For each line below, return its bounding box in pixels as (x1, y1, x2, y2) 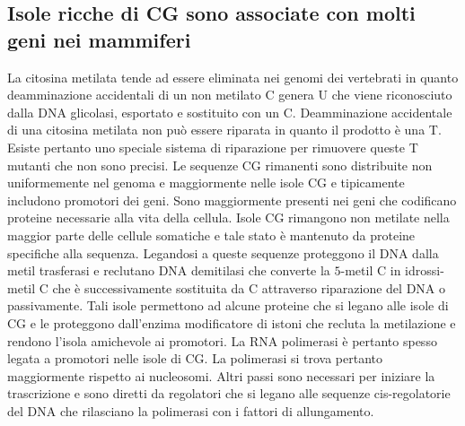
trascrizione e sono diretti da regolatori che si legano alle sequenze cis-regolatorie (7, 384, 451, 403)
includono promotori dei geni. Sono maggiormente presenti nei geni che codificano (7, 190, 457, 209)
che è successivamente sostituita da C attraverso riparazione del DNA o (52, 278, 445, 297)
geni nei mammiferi (7, 25, 191, 53)
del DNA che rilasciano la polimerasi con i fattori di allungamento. (7, 401, 374, 420)
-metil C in (340, 261, 401, 280)
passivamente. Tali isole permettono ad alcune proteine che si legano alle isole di (7, 296, 449, 315)
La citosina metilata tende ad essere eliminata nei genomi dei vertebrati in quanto (7, 67, 459, 86)
